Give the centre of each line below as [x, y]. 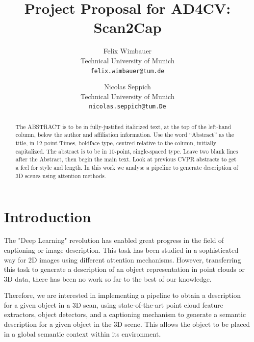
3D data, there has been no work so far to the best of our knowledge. [108, 278]
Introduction [48, 217]
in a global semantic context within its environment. [82, 333]
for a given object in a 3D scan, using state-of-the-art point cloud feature [114, 304]
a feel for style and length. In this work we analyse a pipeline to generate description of [127, 168]
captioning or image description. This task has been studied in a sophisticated [121, 250]
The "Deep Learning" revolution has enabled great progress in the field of [114, 240]
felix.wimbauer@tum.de [127, 71]
